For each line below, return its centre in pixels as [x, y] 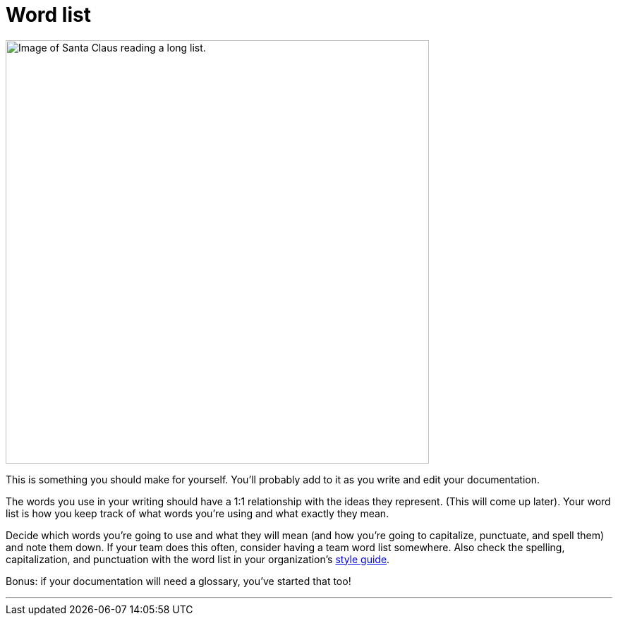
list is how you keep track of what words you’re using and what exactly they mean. [198, 513]
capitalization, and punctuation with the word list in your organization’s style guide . [198, 559]
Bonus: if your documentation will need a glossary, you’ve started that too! [178, 581]
